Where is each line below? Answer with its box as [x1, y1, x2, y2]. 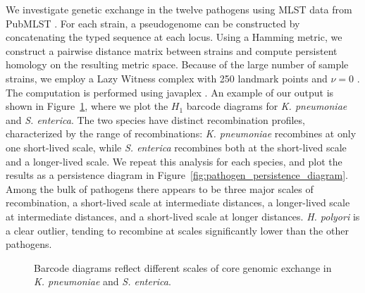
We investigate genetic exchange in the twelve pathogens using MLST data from [6, 2, 352, 16]
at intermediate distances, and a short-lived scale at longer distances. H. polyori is [6, 208, 360, 223]
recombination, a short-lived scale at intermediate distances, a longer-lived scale [6, 195, 350, 210]
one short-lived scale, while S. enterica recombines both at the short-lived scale [6, 139, 347, 154]
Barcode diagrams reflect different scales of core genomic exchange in [34, 260, 332, 275]
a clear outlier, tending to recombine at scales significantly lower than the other [6, 223, 349, 237]
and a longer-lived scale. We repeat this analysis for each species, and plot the [6, 154, 342, 168]
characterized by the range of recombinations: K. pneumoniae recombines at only [6, 126, 357, 141]
